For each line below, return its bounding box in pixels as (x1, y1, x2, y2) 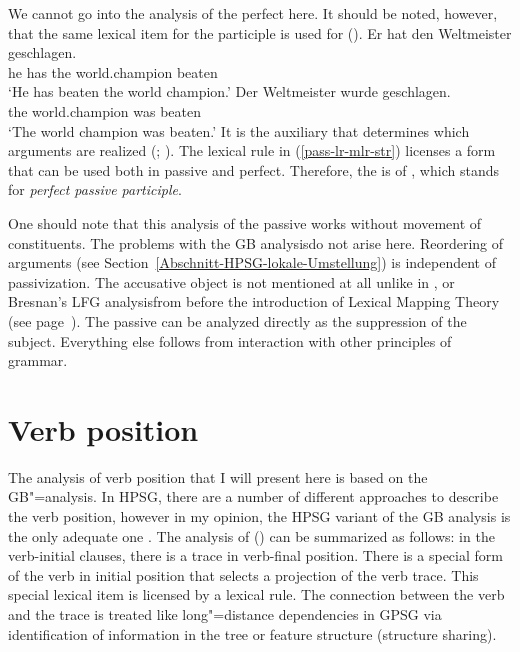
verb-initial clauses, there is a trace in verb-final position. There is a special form (8, 545, 503, 566)
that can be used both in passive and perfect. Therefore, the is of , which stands (8, 159, 499, 180)
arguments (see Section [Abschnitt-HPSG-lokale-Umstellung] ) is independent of (8, 252, 497, 273)
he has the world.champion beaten (8, 61, 218, 82)
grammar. (8, 350, 68, 371)
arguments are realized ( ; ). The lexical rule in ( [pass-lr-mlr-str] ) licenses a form (8, 140, 496, 161)
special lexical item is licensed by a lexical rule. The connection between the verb (8, 584, 505, 605)
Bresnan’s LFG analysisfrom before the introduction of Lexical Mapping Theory (8, 291, 500, 312)
